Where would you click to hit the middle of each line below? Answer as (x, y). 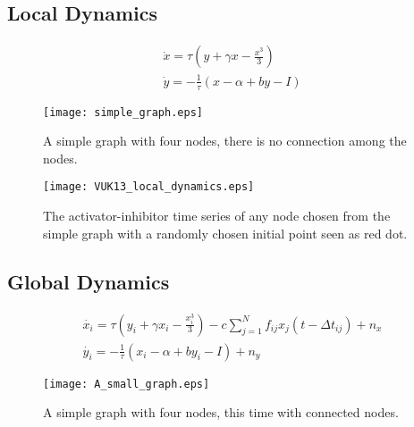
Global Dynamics (89, 281)
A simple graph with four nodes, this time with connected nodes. (221, 412)
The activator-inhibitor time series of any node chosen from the (217, 216)
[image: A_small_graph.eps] (127, 384)
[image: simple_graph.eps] (123, 112)
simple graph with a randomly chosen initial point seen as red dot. (225, 233)
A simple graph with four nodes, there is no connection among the (225, 141)
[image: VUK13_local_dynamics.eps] (149, 187)
